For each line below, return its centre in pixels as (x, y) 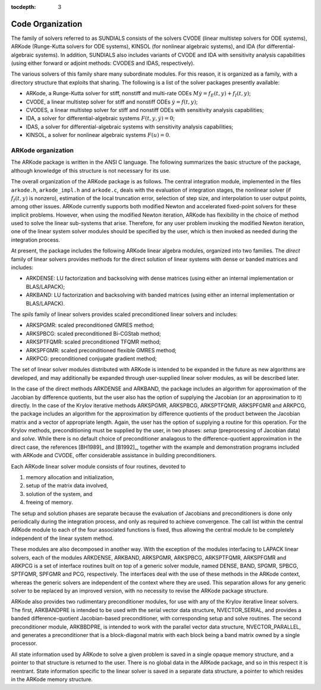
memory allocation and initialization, (70, 477)
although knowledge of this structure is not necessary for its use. (91, 170)
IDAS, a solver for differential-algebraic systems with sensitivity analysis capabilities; (130, 127)
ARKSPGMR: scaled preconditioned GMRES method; (90, 325)
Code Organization (47, 24)
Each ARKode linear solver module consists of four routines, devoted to (98, 466)
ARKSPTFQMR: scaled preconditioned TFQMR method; (93, 342)
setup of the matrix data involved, (67, 486)
